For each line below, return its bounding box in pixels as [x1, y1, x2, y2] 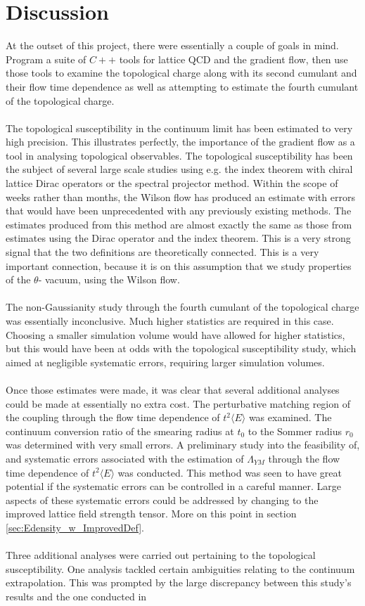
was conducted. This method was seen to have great [117, 465, 342, 479]
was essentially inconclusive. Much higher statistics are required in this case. [6, 314, 334, 328]
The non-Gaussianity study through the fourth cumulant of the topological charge [6, 299, 359, 314]
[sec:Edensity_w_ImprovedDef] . [6, 520, 144, 534]
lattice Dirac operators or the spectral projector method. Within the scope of [6, 176, 338, 191]
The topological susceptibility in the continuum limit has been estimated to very [6, 120, 353, 135]
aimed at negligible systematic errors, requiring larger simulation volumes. [6, 354, 325, 369]
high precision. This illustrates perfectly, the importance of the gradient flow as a [6, 134, 355, 149]
